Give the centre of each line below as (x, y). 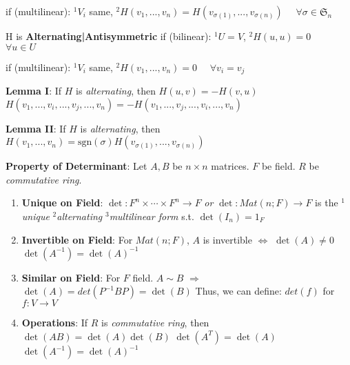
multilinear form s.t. (152, 216)
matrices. (230, 166)
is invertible (227, 239)
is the (327, 203)
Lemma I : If (34, 91)
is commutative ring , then (155, 323)
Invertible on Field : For (77, 239)
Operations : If (55, 323)
